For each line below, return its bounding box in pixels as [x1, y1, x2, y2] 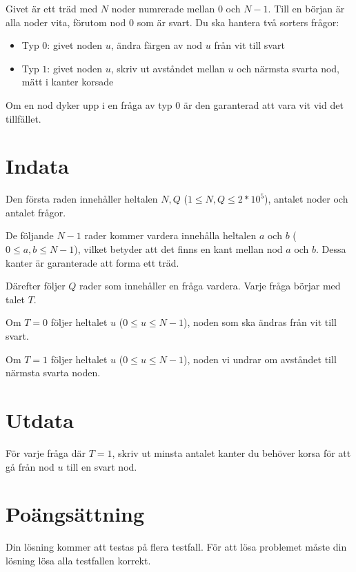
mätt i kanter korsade [21, 74, 114, 89]
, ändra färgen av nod [110, 38, 203, 52]
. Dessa [316, 242, 346, 256]
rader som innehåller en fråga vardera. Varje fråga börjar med [79, 278, 341, 293]
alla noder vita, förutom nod [6, 14, 126, 29]
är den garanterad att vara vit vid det [183, 97, 344, 112]
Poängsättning [6, 500, 145, 528]
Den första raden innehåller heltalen [6, 192, 158, 206]
